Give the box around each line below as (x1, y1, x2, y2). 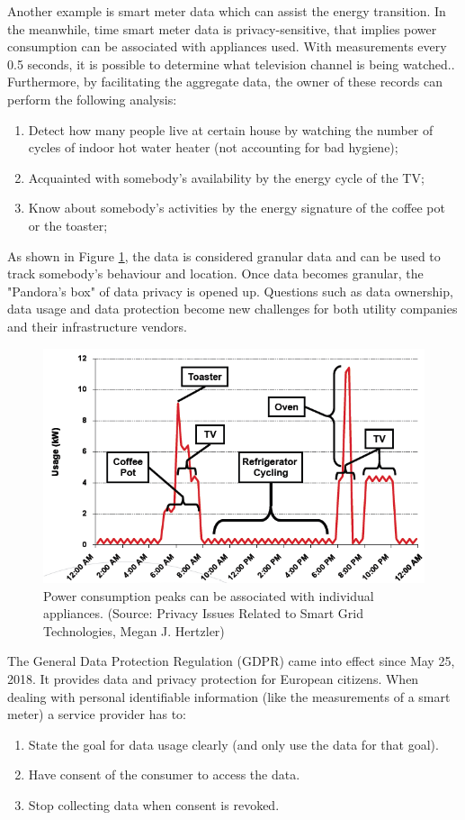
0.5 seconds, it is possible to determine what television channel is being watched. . (7, 54, 455, 73)
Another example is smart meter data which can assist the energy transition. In (7, 2, 446, 20)
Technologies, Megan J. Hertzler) (43, 621, 225, 640)
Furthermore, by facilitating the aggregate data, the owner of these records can (7, 72, 443, 91)
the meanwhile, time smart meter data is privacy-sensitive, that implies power (7, 19, 437, 38)
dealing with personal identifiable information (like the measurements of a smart (7, 687, 451, 706)
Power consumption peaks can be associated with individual (43, 586, 374, 605)
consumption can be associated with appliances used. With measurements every (7, 37, 447, 56)
